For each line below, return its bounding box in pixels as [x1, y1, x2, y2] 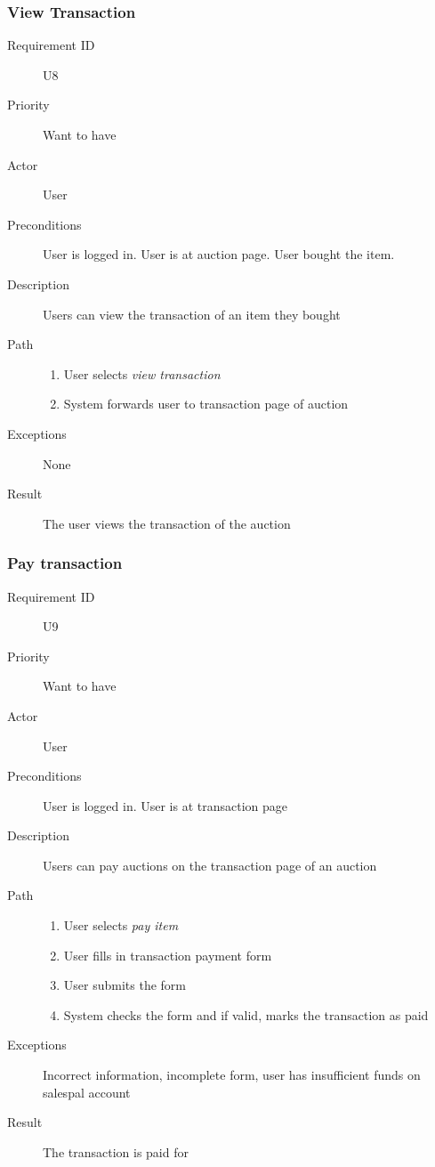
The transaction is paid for [43, 1142, 189, 1161]
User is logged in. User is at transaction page [43, 796, 288, 814]
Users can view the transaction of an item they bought [43, 304, 341, 323]
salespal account [43, 1082, 131, 1101]
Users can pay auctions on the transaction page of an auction [43, 855, 377, 874]
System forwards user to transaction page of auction [63, 394, 349, 413]
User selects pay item [63, 916, 179, 935]
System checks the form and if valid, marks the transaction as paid [63, 1005, 429, 1024]
